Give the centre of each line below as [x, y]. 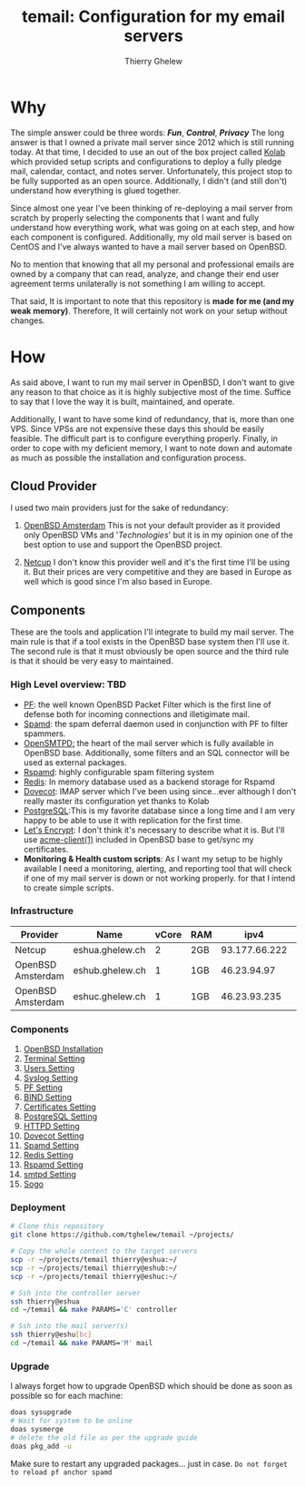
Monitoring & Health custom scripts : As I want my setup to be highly [153, 859]
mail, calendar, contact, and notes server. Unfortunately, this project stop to [152, 171]
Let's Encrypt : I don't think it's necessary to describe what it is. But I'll [154, 830]
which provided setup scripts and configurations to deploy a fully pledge [146, 162]
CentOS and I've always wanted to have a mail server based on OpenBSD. [149, 246]
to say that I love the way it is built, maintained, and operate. [123, 401]
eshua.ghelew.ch [109, 950]
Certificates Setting [59, 1107]
